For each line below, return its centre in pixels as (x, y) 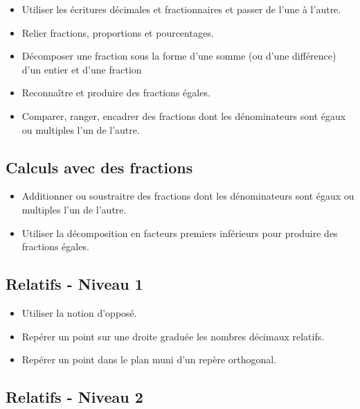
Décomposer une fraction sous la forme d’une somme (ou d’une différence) (179, 56)
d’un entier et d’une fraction (82, 69)
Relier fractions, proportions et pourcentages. (118, 32)
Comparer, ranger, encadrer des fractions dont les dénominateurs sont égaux (184, 115)
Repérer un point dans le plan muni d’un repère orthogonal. (149, 359)
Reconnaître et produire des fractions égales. (116, 93)
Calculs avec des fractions (99, 167)
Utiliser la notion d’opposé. (79, 312)
